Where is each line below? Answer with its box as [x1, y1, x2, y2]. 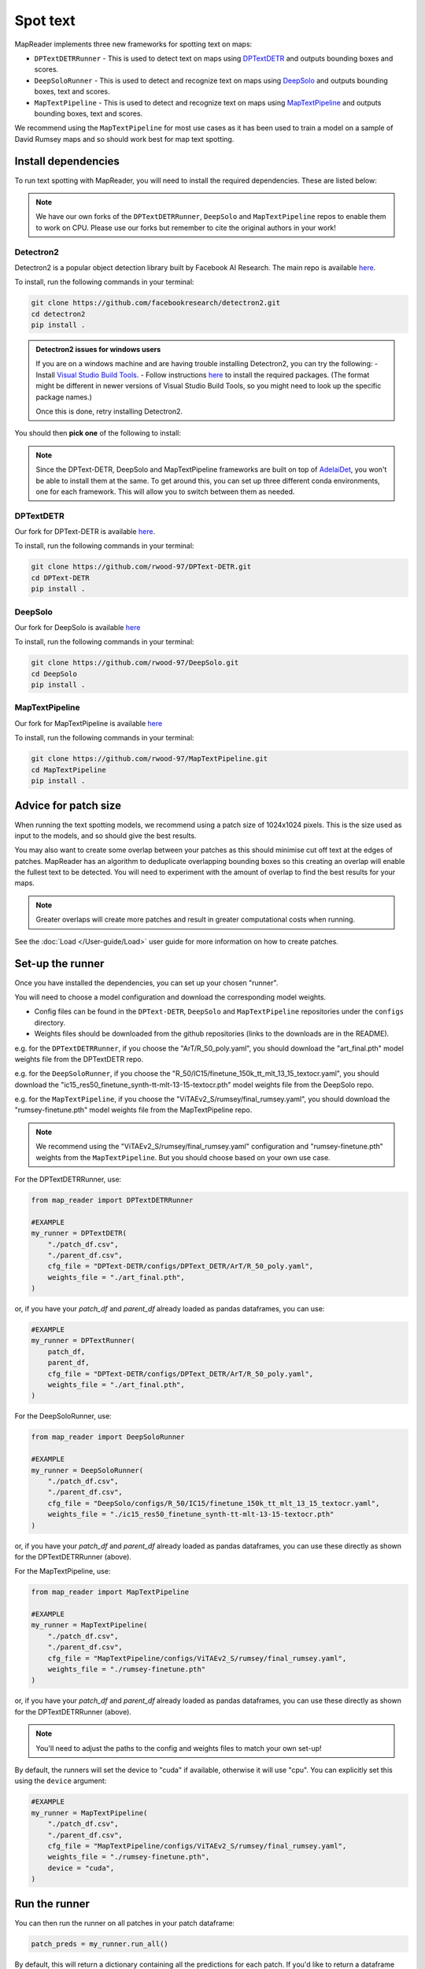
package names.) [35, 392, 92, 402]
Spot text [14, 12, 76, 29]
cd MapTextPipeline [31, 765, 106, 774]
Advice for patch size [14, 799, 122, 813]
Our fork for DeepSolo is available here [14, 622, 141, 632]
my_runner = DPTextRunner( [31, 1336, 135, 1345]
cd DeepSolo [31, 669, 78, 678]
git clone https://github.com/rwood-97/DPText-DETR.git [31, 562, 252, 571]
